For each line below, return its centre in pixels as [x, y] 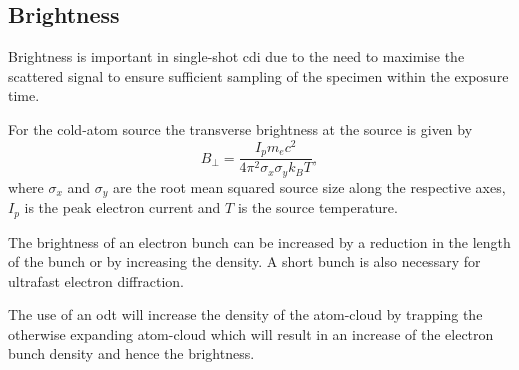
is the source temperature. [317, 207]
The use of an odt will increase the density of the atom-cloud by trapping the [245, 314]
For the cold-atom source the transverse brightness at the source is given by [240, 128]
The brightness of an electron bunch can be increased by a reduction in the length [259, 241]
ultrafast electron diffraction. [96, 280]
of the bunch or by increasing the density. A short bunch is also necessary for [244, 261]
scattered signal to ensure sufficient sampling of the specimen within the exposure [258, 75]
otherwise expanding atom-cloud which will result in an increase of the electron [251, 333]
